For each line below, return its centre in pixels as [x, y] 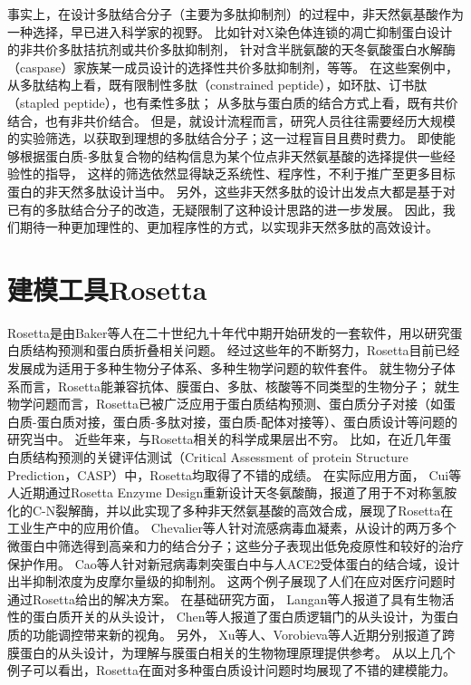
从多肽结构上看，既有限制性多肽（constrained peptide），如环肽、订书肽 [217, 85]
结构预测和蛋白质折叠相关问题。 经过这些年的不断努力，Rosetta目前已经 [246, 350]
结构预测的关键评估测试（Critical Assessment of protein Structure [220, 457]
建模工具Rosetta [107, 289]
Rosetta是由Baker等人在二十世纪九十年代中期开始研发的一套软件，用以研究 [229, 332]
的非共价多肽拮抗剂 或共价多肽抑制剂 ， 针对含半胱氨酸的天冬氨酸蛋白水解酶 [231, 49]
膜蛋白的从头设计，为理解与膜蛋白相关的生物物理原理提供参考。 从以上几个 [231, 652]
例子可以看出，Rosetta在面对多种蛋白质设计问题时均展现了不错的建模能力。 [231, 670]
